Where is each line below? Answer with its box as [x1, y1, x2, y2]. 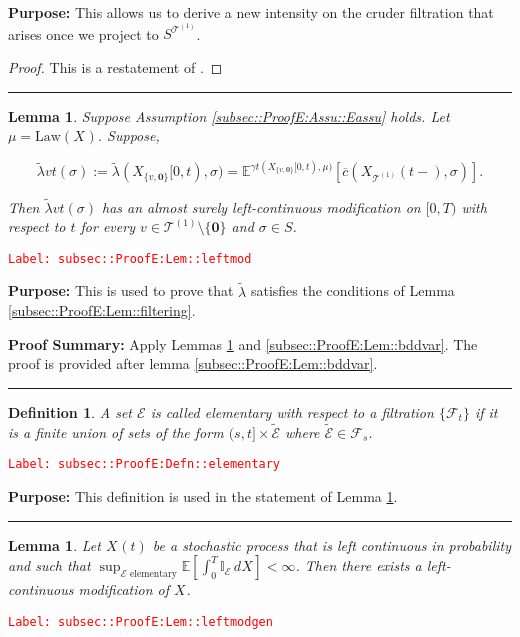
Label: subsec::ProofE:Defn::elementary [8, 457, 281, 472]
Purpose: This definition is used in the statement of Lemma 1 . [8, 486, 398, 506]
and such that [8, 555, 91, 576]
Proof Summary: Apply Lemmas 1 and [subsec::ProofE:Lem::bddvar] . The [8, 333, 478, 354]
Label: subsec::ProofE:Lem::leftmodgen [8, 614, 273, 629]
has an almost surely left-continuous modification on [102, 196, 421, 217]
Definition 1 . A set [8, 401, 133, 422]
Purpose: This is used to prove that [8, 280, 234, 301]
